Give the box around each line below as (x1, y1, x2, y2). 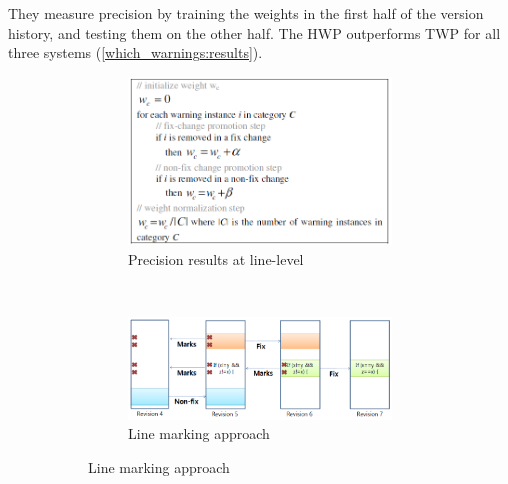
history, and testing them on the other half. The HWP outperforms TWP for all (8, 22, 501, 43)
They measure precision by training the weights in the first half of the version (8, 3, 484, 23)
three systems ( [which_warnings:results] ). (8, 42, 263, 63)
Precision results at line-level (128, 248, 304, 269)
